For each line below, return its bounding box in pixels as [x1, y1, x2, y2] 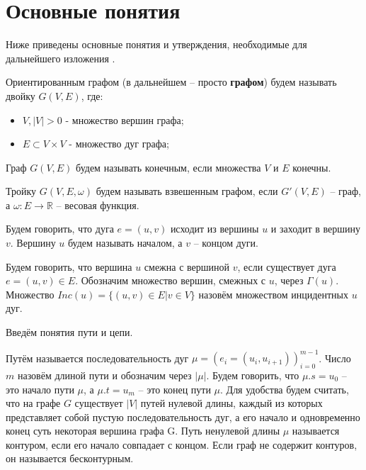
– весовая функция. [56, 197, 139, 212]
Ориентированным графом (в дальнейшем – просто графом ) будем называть [6, 74, 337, 89]
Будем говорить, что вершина [6, 259, 132, 274]
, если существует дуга [237, 259, 336, 274]
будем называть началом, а [68, 235, 183, 250]
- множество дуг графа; [69, 136, 169, 151]
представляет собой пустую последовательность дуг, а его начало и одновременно [6, 409, 360, 424]
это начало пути [6, 381, 74, 396]
